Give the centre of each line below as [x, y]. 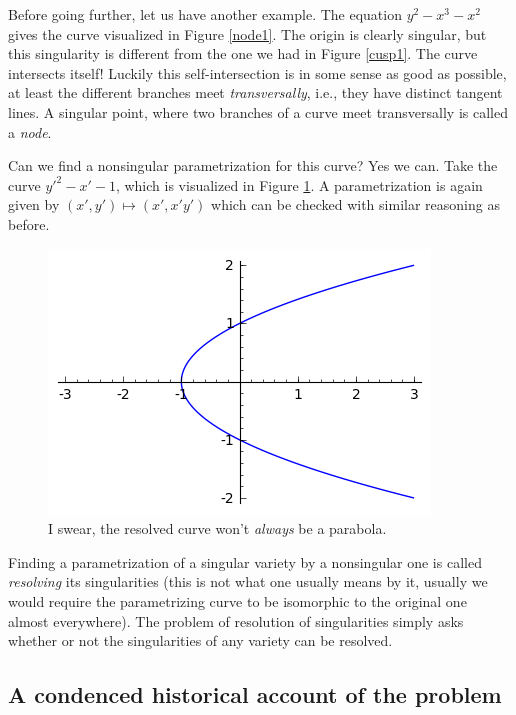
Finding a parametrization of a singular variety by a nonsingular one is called [245, 561]
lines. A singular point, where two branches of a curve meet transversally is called [258, 111]
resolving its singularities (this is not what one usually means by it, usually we [248, 581]
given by [34, 204]
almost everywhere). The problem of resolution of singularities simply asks [236, 620]
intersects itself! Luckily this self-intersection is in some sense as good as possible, [257, 72]
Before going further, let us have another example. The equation [205, 14]
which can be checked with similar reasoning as [355, 204]
